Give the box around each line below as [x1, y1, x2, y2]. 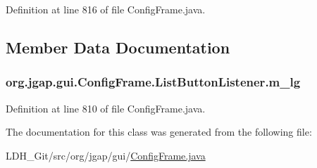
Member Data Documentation [6, 36, 230, 58]
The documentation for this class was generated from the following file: [6, 124, 312, 139]
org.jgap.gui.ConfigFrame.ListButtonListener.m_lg [6, 73, 301, 91]
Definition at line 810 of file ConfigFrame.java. [6, 101, 206, 115]
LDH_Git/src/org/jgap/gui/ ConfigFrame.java [6, 148, 206, 162]
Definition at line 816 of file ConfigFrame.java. [6, 2, 206, 16]
